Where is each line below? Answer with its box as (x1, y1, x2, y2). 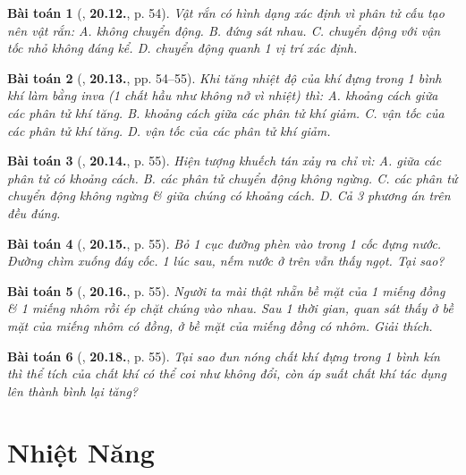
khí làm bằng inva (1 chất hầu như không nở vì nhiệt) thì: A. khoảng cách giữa (7, 86, 438, 105)
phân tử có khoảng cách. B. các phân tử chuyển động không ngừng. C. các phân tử (7, 168, 458, 187)
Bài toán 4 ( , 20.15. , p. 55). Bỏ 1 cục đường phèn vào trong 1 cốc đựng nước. (7, 233, 442, 252)
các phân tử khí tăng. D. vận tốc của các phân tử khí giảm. (7, 121, 331, 140)
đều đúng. (7, 203, 61, 222)
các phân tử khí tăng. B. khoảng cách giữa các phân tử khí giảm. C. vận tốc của (7, 103, 445, 122)
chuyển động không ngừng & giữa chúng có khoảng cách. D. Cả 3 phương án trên (7, 186, 451, 205)
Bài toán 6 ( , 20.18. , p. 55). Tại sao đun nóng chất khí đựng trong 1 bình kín (7, 346, 440, 365)
